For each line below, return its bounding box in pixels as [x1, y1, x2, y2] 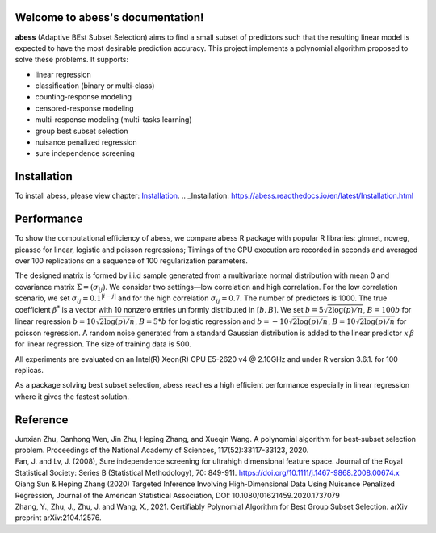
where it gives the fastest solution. [15, 392, 129, 401]
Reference [15, 413, 69, 426]
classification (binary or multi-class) [35, 81, 155, 90]
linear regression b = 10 [15, 316, 96, 326]
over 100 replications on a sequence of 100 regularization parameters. [15, 256, 248, 266]
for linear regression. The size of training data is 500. [15, 339, 191, 349]
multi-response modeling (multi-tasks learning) [35, 115, 193, 124]
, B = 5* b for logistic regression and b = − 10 [134, 316, 289, 326]
